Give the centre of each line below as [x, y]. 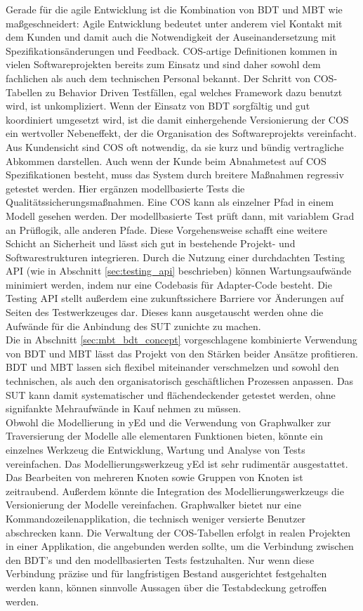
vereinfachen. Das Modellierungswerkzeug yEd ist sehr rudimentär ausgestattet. [177, 463]
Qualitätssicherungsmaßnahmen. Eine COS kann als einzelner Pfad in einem [170, 202]
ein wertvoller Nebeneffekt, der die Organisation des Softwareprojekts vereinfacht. [181, 133]
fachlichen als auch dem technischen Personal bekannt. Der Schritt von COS [170, 78]
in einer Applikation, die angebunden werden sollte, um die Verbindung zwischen [180, 546]
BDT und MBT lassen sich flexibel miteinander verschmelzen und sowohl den [172, 367]
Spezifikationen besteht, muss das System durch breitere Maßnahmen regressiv [175, 175]
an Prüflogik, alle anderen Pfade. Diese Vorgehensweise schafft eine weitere [166, 229]
